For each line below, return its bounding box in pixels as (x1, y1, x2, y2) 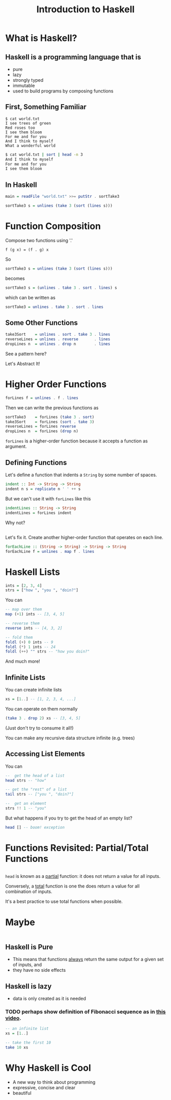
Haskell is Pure (5, 943, 53, 951)
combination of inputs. (5, 888, 52, 895)
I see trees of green (5, 121, 51, 126)
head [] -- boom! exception (5, 825, 65, 830)
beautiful (12, 1090, 32, 1096)
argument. (5, 443, 27, 450)
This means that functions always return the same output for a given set (12, 956, 164, 963)
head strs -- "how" (5, 778, 47, 783)
